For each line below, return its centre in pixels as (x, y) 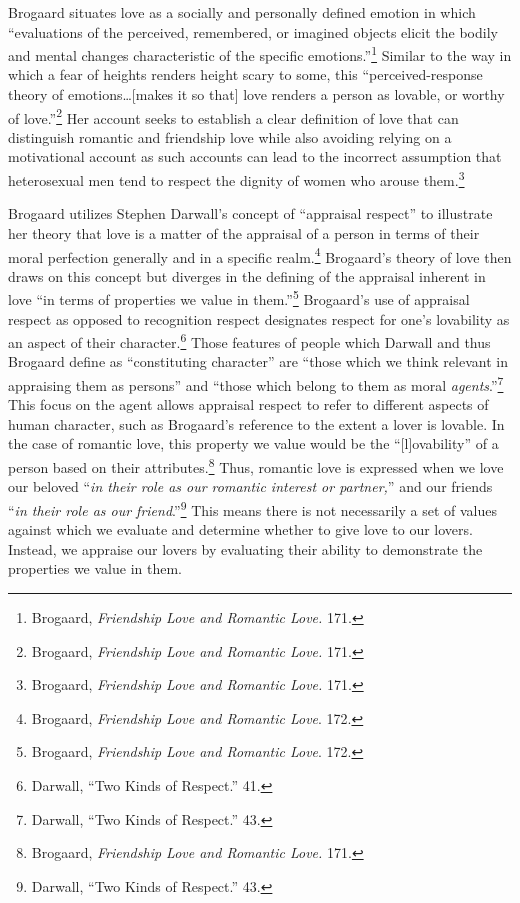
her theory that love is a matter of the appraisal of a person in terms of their (244, 232)
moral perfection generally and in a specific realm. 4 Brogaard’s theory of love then (260, 255)
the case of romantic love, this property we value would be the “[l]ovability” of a (253, 443)
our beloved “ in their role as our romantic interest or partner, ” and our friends (250, 486)
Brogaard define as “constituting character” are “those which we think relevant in (258, 361)
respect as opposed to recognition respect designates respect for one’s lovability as (259, 318)
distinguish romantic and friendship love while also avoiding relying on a (230, 136)
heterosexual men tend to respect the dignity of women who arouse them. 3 (236, 178)
